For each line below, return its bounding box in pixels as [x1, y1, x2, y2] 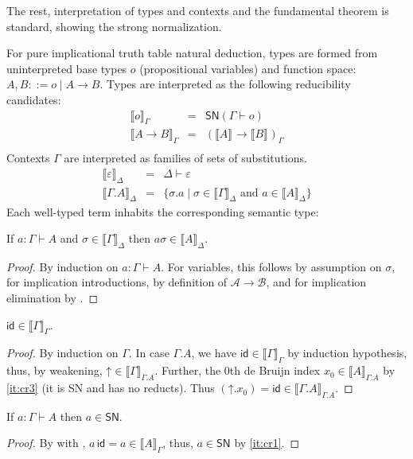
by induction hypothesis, [287, 344, 407, 361]
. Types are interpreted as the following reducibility [99, 76, 351, 92]
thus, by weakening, [6, 362, 103, 379]
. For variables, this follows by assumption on [161, 258, 382, 274]
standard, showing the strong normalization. [6, 18, 222, 34]
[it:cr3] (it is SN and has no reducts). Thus [6, 379, 215, 396]
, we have [191, 344, 237, 361]
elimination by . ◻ [6, 290, 99, 306]
